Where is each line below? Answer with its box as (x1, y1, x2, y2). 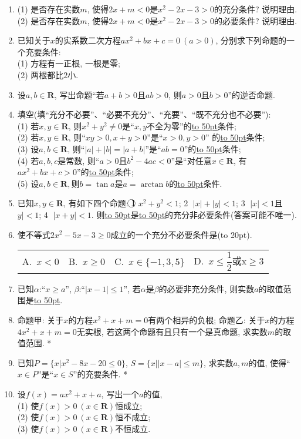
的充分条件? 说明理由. (214, 3, 297, 15)
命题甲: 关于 (17, 314, 64, 326)
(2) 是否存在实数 (17, 14, 80, 26)
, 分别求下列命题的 (215, 34, 287, 46)
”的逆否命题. (228, 88, 275, 100)
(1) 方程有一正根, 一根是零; (17, 57, 120, 69)
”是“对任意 (171, 154, 212, 166)
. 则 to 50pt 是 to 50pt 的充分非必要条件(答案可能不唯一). (91, 208, 297, 220)
